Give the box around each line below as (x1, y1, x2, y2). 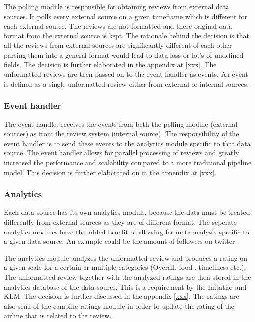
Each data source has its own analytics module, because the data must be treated (4, 207, 250, 217)
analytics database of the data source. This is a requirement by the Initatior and (4, 281, 247, 292)
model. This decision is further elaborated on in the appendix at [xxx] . (4, 167, 217, 177)
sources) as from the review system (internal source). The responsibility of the (4, 128, 239, 139)
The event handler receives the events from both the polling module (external (4, 118, 238, 129)
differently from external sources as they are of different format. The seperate (4, 216, 237, 227)
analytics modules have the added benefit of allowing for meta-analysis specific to (4, 226, 249, 236)
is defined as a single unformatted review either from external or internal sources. (4, 78, 249, 88)
